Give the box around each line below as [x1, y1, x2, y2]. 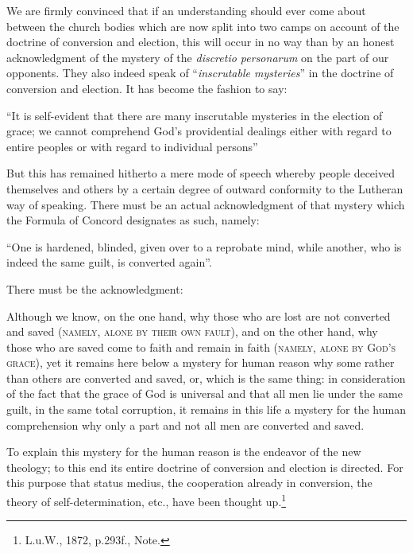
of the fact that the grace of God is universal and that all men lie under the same [6, 385, 403, 402]
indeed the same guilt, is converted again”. [6, 254, 212, 271]
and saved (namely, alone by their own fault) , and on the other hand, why [6, 323, 378, 340]
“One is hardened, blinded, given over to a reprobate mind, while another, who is [6, 238, 402, 255]
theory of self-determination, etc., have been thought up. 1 [6, 491, 287, 509]
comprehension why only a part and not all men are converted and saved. [6, 416, 365, 433]
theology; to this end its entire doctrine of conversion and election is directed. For [6, 458, 403, 475]
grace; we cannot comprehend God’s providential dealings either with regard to [6, 123, 392, 139]
